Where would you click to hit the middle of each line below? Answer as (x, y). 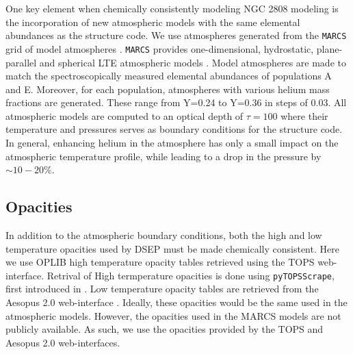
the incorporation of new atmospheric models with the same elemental (153, 22)
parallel (21, 62)
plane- (329, 48)
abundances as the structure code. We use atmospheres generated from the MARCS (176, 35)
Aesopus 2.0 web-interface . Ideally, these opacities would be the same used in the (176, 302)
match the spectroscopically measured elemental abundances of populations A (169, 76)
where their (304, 115)
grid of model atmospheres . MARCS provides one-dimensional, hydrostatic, (160, 48)
